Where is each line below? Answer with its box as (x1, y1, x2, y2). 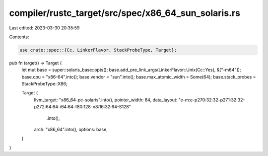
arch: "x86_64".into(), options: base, (34, 127, 108, 133)
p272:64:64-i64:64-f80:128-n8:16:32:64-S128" (34, 104, 132, 110)
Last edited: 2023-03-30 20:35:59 (9, 25, 80, 31)
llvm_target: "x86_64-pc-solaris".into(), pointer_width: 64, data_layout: (34, 97, 178, 103)
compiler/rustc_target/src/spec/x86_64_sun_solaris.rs (9, 7, 241, 18)
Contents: (9, 34, 29, 40)
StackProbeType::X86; (21, 81, 67, 87)
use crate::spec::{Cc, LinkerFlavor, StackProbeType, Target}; (19, 47, 177, 53)
